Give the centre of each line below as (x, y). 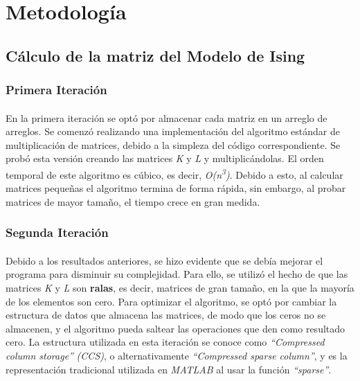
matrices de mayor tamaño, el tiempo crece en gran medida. (133, 201)
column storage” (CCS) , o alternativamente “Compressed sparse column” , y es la (177, 355)
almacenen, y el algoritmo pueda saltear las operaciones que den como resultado (175, 328)
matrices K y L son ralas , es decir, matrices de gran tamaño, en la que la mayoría (180, 288)
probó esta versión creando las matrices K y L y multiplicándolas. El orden (165, 158)
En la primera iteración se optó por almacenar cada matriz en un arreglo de (166, 117)
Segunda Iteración (57, 232)
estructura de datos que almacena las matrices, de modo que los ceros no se (166, 315)
